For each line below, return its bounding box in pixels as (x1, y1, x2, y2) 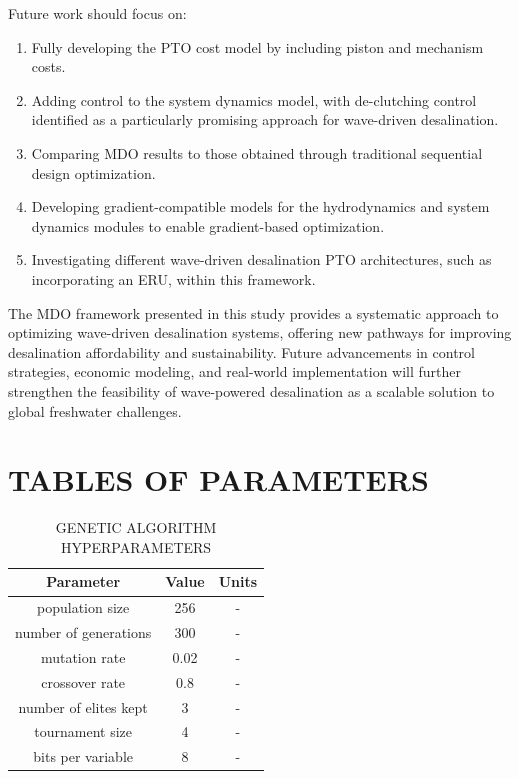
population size (37, 597, 130, 618)
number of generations (15, 622, 152, 643)
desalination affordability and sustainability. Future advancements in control (8, 341, 475, 362)
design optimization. (31, 162, 156, 183)
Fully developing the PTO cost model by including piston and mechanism (31, 36, 484, 57)
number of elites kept (18, 696, 148, 717)
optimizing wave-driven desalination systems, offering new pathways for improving (8, 322, 512, 343)
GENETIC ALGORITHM (55, 517, 217, 538)
